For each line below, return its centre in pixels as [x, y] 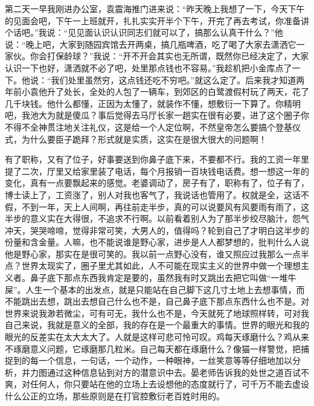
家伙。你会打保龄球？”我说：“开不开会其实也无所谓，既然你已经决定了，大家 [157, 56]
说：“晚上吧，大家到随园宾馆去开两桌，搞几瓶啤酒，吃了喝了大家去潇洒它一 [155, 44]
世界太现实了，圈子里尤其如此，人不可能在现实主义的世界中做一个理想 [161, 266]
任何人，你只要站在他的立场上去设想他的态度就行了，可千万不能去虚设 [169, 384]
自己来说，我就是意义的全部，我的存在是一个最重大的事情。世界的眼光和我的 [157, 325]
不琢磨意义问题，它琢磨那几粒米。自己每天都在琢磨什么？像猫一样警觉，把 [153, 348]
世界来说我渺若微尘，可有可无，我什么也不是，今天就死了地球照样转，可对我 [157, 313]
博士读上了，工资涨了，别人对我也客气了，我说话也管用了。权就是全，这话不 [157, 194]
